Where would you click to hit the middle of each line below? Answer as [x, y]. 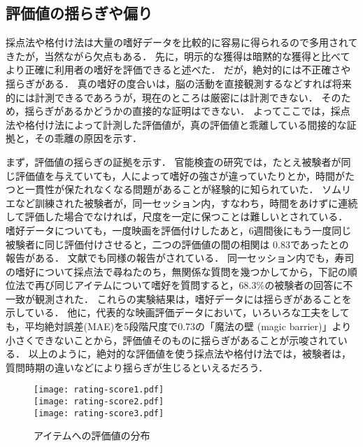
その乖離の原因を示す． [88, 138]
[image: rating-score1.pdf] [99, 390]
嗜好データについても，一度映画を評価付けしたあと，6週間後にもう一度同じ [179, 230]
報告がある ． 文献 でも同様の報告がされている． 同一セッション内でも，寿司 [180, 258]
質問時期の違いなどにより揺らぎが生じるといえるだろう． [137, 367]
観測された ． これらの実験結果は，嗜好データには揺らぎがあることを [193, 298]
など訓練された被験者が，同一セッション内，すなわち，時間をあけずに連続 [186, 203]
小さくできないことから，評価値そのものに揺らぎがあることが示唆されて [172, 340]
